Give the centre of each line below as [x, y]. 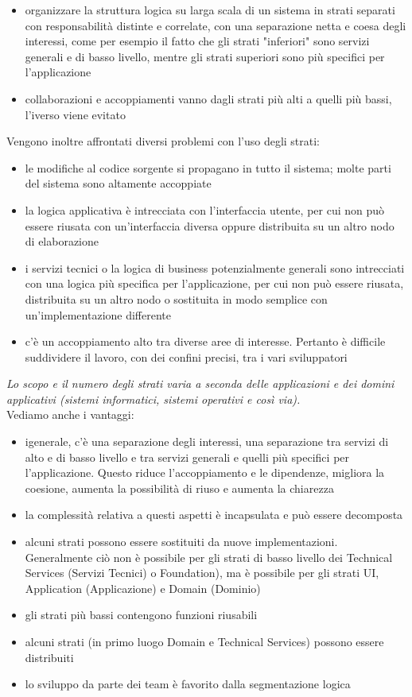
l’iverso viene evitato [75, 114]
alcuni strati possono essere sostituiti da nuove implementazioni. [181, 542]
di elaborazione [62, 241]
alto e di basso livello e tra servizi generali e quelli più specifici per [187, 457]
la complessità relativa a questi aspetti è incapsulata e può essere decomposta [214, 515]
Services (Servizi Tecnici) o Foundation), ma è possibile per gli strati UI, [202, 573]
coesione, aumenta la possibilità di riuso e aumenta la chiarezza [179, 488]
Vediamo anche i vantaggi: [70, 414]
